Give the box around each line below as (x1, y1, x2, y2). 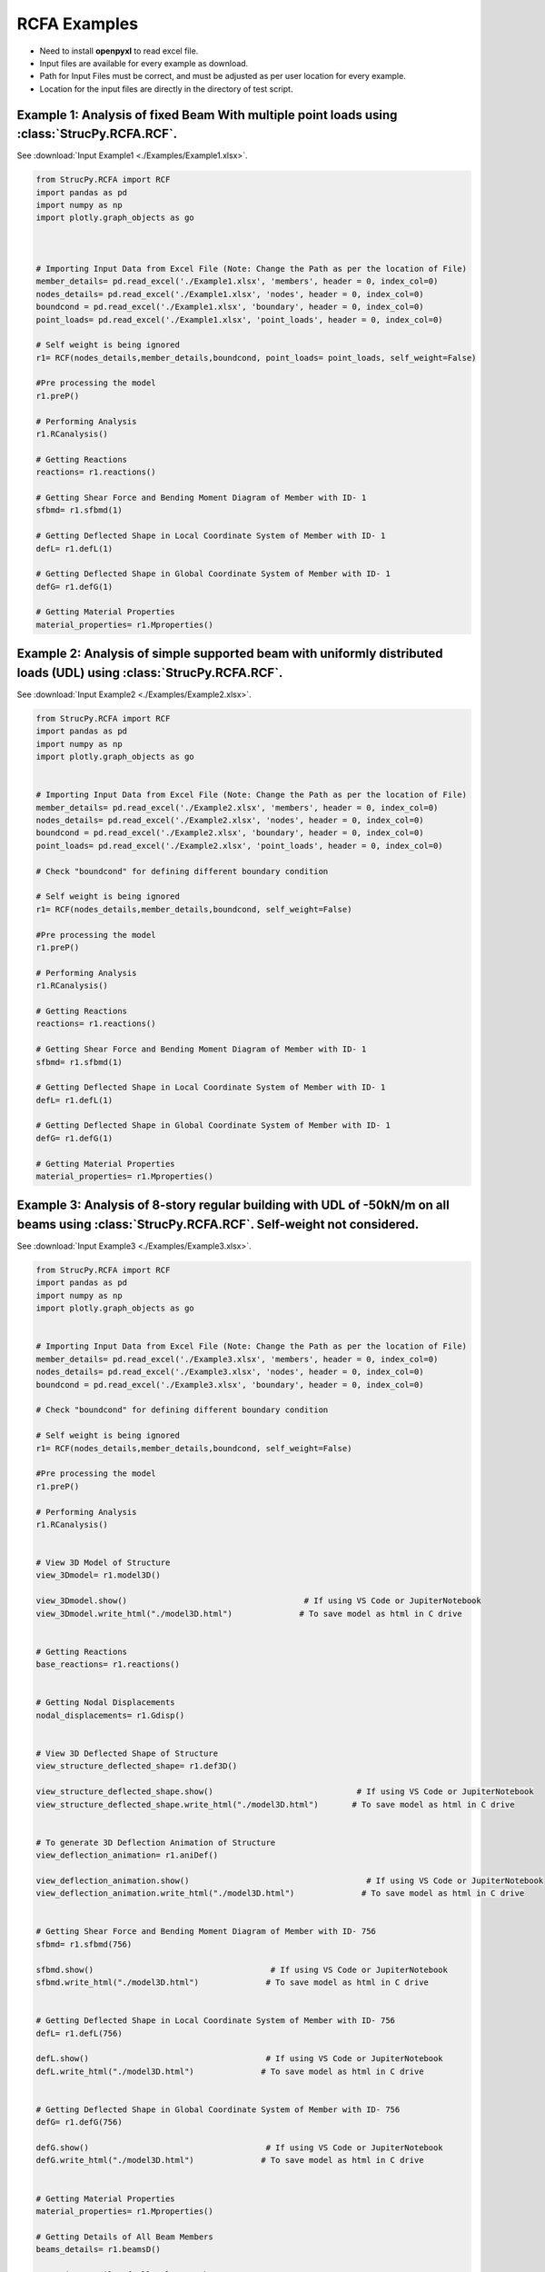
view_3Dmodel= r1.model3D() (35, 1570, 161, 1580)
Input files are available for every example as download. (39, 57, 249, 68)
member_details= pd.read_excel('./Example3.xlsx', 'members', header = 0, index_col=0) (35, 1354, 439, 1364)
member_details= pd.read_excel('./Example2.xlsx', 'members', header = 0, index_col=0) (35, 802, 439, 812)
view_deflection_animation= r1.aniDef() (35, 1850, 218, 1860)
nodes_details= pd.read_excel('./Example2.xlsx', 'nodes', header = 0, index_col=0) (35, 815, 424, 826)
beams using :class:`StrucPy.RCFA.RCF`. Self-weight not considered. (16, 1217, 420, 1232)
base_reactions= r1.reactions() (35, 1659, 181, 1669)
